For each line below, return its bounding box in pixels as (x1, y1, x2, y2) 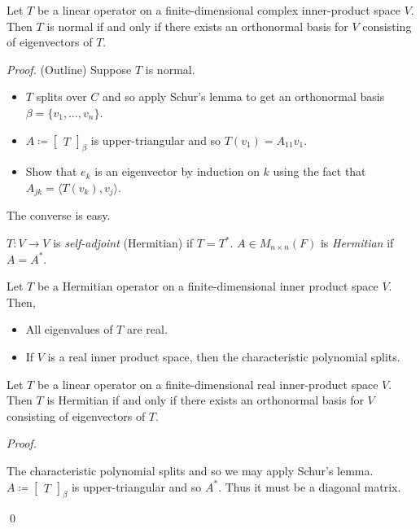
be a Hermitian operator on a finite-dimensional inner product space (37, 278, 378, 295)
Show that (25, 163, 77, 180)
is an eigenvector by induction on (94, 163, 260, 180)
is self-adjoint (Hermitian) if (53, 234, 194, 251)
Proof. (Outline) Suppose (7, 60, 132, 77)
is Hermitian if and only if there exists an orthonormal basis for (46, 391, 364, 409)
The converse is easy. (7, 207, 111, 224)
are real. (126, 321, 168, 338)
